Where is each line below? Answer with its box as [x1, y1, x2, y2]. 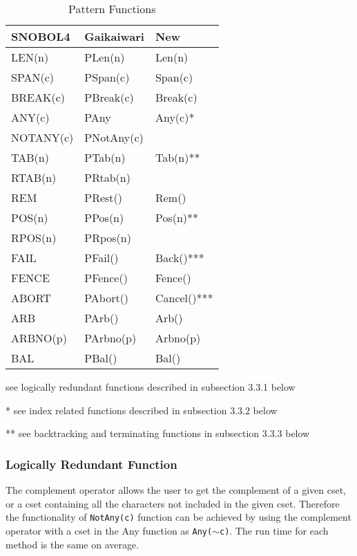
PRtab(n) [84, 169, 131, 185]
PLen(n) [84, 49, 125, 65]
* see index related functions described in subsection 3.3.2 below [6, 402, 278, 417]
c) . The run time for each [219, 523, 329, 537]
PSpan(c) [84, 69, 130, 85]
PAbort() [84, 290, 129, 306]
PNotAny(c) [84, 129, 144, 145]
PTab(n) [84, 149, 126, 165]
